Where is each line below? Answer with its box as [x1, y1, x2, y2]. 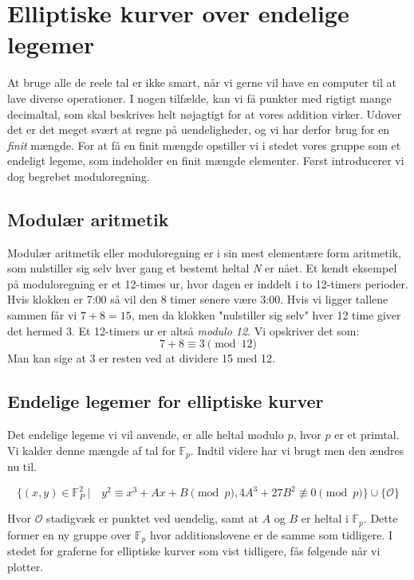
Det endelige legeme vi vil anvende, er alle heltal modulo [7, 426, 284, 443]
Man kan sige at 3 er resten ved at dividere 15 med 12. [7, 350, 275, 366]
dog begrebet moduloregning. [7, 167, 150, 184]
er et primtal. [334, 426, 400, 443]
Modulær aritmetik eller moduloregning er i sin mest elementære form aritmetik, [7, 244, 401, 261]
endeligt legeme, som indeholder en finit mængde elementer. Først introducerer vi [7, 152, 404, 169]
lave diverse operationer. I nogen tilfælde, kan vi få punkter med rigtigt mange [7, 89, 392, 106]
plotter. [7, 558, 44, 574]
